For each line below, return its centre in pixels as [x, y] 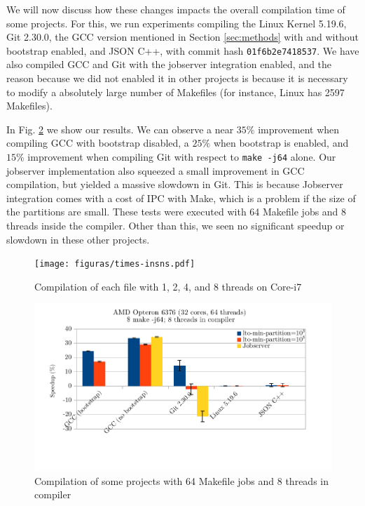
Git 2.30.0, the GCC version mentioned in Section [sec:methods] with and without [182, 37]
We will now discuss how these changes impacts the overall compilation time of [176, 9]
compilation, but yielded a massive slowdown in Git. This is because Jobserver [175, 184]
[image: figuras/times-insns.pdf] [115, 264]
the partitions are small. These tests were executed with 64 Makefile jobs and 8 [177, 212]
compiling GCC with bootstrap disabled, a [98, 143]
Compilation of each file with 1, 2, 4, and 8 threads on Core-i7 [168, 286]
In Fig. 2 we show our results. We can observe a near [120, 129]
